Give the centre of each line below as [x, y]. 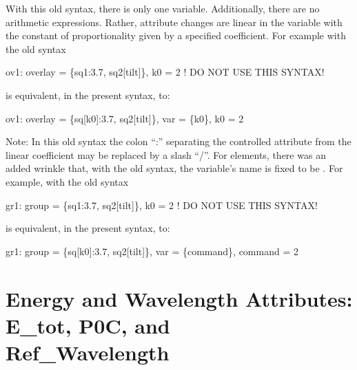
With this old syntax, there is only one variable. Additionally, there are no [163, 8]
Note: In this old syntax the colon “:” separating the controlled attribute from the [178, 141]
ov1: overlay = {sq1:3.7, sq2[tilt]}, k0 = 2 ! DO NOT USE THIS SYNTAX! [165, 72]
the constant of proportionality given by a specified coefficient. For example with [176, 35]
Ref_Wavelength [88, 352]
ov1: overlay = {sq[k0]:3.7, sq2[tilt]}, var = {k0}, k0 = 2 [125, 118]
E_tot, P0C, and [88, 325]
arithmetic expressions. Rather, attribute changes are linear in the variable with [174, 22]
